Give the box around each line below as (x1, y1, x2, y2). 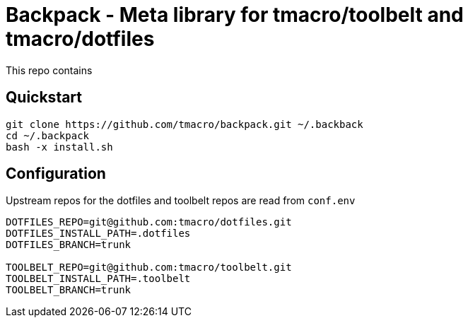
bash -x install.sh (6, 141, 113, 153)
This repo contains (6, 64, 93, 76)
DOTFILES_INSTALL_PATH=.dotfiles (6, 228, 191, 240)
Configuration (6, 165, 106, 183)
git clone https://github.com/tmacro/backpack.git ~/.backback (6, 118, 363, 130)
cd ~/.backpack (6, 129, 90, 141)
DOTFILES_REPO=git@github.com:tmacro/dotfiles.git (6, 216, 292, 228)
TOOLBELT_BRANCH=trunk (6, 284, 131, 296)
